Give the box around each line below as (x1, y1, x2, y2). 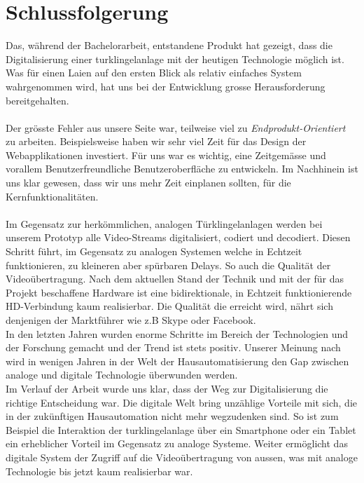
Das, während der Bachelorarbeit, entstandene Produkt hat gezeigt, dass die (6, 38, 332, 53)
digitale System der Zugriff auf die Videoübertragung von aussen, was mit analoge (6, 449, 358, 464)
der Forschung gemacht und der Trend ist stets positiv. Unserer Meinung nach (6, 340, 341, 355)
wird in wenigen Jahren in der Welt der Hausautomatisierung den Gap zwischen (6, 353, 349, 368)
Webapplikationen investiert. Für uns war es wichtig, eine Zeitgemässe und (6, 147, 326, 162)
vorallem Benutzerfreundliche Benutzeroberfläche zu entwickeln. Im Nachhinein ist (6, 161, 358, 176)
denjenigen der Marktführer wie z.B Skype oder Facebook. (6, 313, 256, 327)
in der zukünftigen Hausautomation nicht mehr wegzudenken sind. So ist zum (6, 409, 339, 423)
